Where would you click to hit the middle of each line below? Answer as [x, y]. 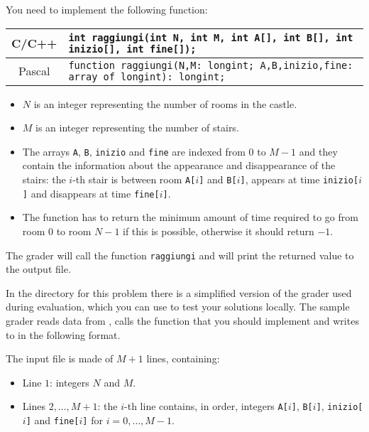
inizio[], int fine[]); [132, 49]
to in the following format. [63, 334]
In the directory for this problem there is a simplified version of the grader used [179, 292]
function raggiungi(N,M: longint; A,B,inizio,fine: [211, 65]
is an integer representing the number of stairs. [137, 128]
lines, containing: [183, 358]
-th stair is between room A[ [134, 179]
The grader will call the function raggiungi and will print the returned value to [180, 255]
